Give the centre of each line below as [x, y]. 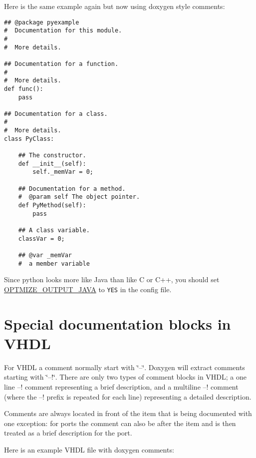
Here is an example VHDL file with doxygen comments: [89, 450]
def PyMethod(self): [52, 206]
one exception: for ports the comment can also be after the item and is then [120, 423]
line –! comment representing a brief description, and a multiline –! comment [121, 387]
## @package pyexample [42, 22]
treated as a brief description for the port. [68, 433]
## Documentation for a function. [61, 64]
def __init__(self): [52, 164]
